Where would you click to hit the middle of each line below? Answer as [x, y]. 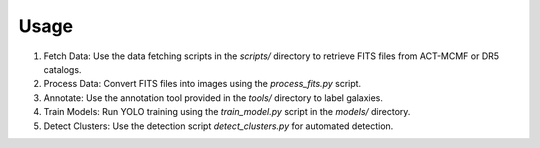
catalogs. [62, 69]
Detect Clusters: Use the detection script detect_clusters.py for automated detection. [218, 126]
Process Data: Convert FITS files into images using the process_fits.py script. [202, 84]
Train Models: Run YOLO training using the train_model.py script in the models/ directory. [227, 112]
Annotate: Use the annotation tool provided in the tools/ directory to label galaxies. [213, 97]
